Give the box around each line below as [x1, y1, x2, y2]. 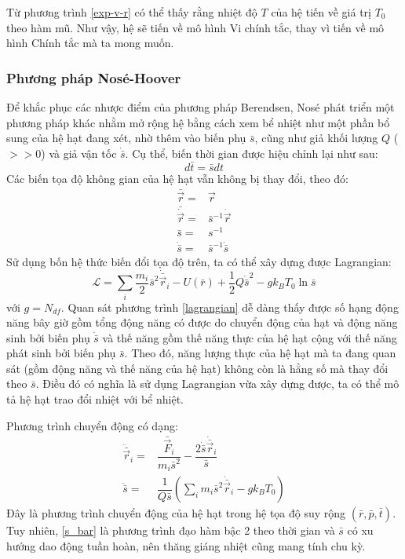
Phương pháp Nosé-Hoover [6, 68, 181, 87]
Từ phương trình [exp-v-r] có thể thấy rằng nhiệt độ [6, 4, 257, 20]
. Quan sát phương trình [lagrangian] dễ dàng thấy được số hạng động [60, 298, 399, 315]
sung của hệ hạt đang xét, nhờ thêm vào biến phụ [6, 130, 246, 146]
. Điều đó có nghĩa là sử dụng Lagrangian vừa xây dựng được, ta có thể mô [35, 375, 400, 392]
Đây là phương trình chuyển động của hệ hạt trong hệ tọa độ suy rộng [6, 505, 346, 521]
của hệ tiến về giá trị [271, 4, 371, 20]
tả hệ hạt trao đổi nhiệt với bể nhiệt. [6, 391, 184, 407]
